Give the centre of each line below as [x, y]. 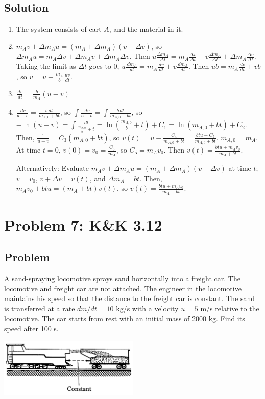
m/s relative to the [230, 308]
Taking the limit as [46, 66]
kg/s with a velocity [147, 308]
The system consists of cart [59, 29]
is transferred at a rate [40, 308]
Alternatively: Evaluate [52, 168]
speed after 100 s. [31, 328]
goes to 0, [104, 66]
